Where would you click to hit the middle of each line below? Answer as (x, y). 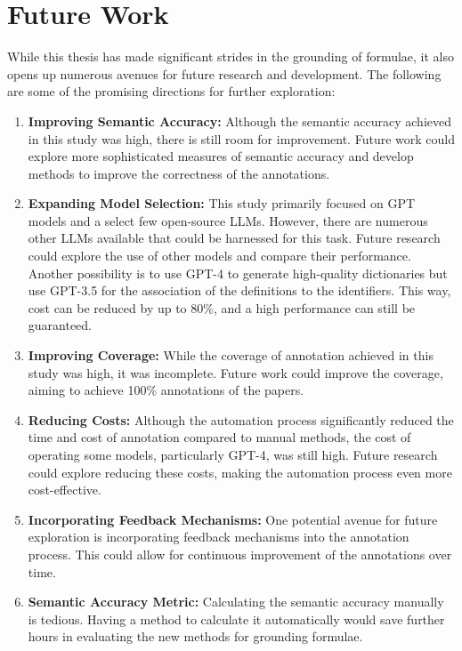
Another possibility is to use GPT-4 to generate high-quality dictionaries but (238, 273)
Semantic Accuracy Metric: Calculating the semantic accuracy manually (236, 602)
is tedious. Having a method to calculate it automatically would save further (236, 619)
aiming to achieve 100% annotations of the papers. (166, 390)
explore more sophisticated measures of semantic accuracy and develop (221, 156)
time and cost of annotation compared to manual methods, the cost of (219, 437)
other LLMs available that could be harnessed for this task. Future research (234, 238)
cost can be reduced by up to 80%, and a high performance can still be (222, 307)
